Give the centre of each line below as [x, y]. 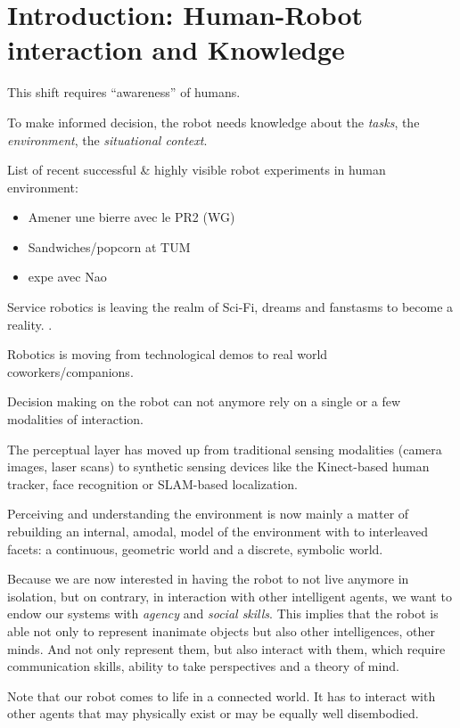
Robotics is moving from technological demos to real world [168, 354]
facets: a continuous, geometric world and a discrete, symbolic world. [195, 548]
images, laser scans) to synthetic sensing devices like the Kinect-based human [218, 466]
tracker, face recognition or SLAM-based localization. [152, 483]
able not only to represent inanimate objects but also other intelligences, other [221, 630]
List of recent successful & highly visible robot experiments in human [197, 170]
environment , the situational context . [107, 139]
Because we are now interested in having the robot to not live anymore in [208, 579]
